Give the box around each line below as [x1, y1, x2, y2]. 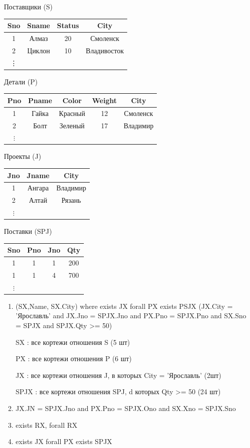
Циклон [27, 45, 50, 55]
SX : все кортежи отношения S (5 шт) [15, 336, 130, 347]
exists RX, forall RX [15, 419, 77, 430]
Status [57, 20, 79, 31]
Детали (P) [4, 76, 38, 86]
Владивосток [86, 45, 124, 55]
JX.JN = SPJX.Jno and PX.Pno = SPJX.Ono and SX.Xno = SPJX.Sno [15, 403, 236, 413]
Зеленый [59, 120, 85, 130]
